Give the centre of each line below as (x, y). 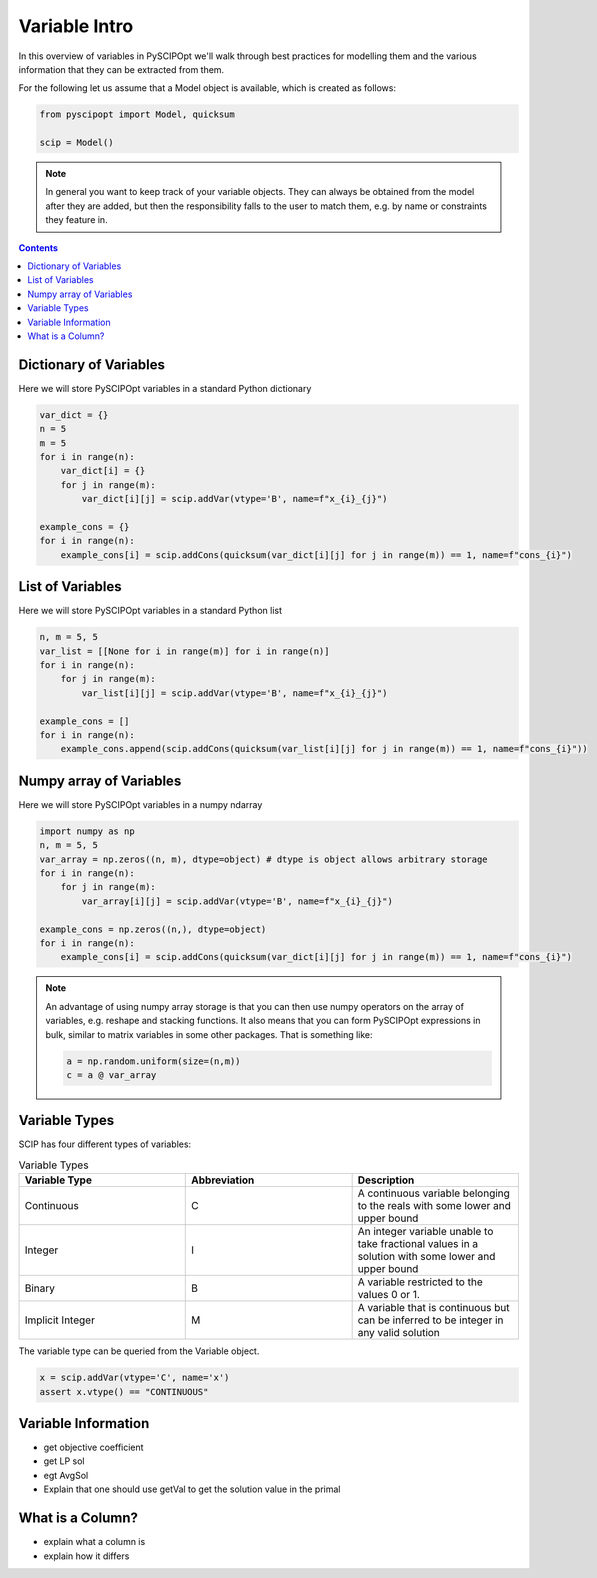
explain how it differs (86, 1556)
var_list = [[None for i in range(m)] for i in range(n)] (184, 651)
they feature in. (77, 220)
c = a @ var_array (111, 1074)
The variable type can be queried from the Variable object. (139, 1351)
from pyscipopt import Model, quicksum (137, 114)
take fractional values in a (418, 1244)
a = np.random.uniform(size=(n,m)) (153, 1061)
